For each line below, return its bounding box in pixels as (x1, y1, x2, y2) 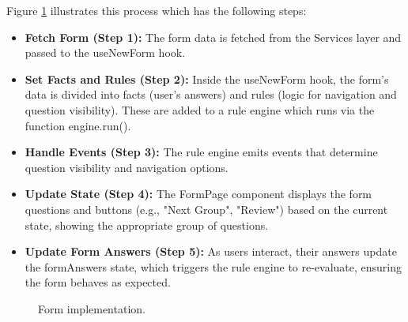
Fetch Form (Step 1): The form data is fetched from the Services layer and (25, 28, 402, 45)
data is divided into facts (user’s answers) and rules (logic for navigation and (25, 86, 397, 103)
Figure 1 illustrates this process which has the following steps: (6, 2, 307, 18)
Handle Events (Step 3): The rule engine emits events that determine (25, 144, 378, 160)
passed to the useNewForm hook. (25, 44, 186, 61)
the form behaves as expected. (25, 274, 171, 290)
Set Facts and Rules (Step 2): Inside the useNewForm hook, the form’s (25, 70, 389, 87)
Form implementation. (38, 300, 145, 316)
